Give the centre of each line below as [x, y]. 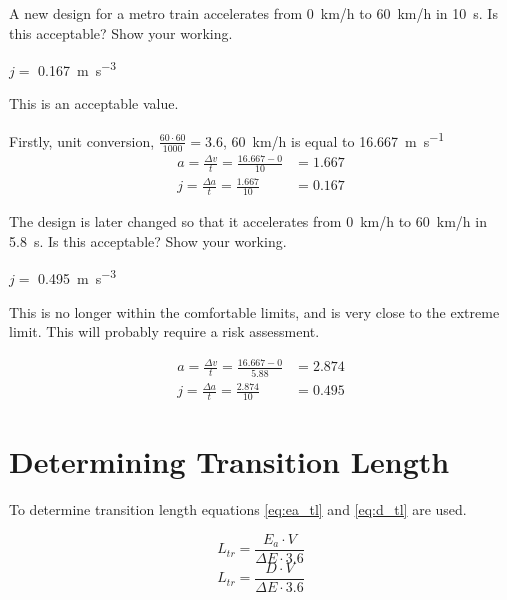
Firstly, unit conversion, [82, 140]
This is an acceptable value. [94, 103]
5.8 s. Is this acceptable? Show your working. [148, 240]
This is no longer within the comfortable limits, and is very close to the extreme [254, 311]
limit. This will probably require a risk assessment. [164, 331]
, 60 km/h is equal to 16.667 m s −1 [334, 139]
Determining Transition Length [229, 461]
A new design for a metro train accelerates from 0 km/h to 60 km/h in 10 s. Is [253, 13]
